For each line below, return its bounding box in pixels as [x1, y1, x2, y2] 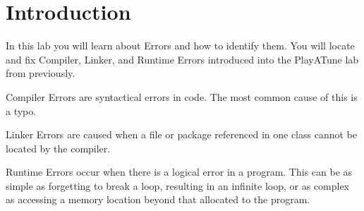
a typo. [6, 103, 37, 118]
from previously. [6, 66, 75, 80]
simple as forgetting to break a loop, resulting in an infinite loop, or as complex [6, 178, 349, 193]
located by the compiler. [6, 140, 111, 155]
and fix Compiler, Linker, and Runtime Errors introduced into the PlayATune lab [6, 52, 359, 66]
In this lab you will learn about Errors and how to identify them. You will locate [6, 38, 355, 53]
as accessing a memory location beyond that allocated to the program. [6, 192, 310, 207]
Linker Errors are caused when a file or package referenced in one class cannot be [6, 127, 357, 142]
